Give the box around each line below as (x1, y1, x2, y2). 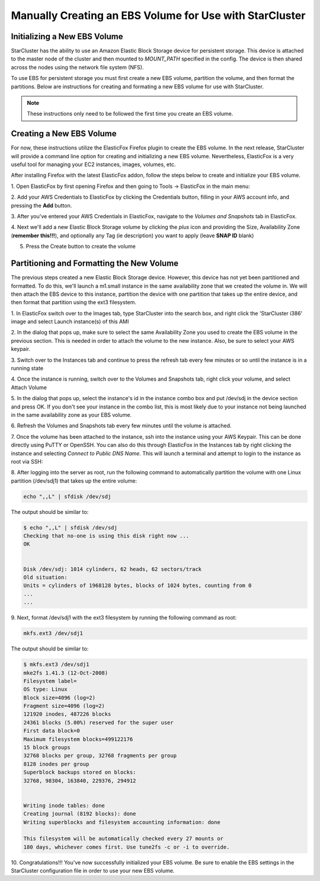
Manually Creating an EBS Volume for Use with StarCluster (11, 9, 306, 22)
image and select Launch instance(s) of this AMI (11, 318, 129, 325)
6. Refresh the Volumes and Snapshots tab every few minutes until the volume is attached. (11, 422, 232, 429)
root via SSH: (11, 458, 43, 465)
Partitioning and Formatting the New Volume (11, 258, 179, 269)
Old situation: (23, 574, 68, 581)
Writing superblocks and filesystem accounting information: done (23, 819, 220, 825)
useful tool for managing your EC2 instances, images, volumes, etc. (11, 161, 176, 168)
